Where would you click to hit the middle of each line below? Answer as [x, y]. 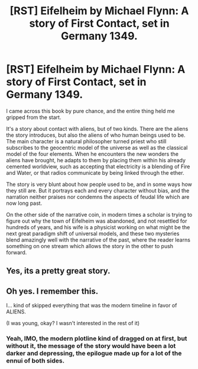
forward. [17, 252]
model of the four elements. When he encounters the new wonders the [92, 154]
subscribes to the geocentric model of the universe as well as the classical [97, 147]
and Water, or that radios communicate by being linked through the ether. [95, 172]
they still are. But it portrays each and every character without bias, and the [98, 190]
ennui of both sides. [35, 361]
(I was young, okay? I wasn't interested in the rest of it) [73, 323]
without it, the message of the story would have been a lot [91, 346]
